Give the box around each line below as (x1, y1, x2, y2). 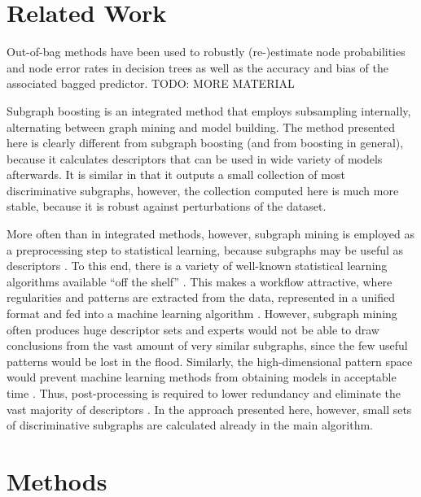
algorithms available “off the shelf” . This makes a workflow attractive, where (7, 272, 392, 290)
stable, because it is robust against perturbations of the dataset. (7, 198, 327, 215)
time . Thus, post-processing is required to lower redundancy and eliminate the (7, 385, 401, 401)
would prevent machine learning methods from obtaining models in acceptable (7, 368, 397, 386)
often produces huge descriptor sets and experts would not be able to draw (7, 320, 379, 338)
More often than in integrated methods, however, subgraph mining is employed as (7, 225, 414, 242)
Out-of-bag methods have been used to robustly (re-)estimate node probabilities (7, 43, 406, 60)
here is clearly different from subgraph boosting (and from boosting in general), (7, 134, 404, 151)
